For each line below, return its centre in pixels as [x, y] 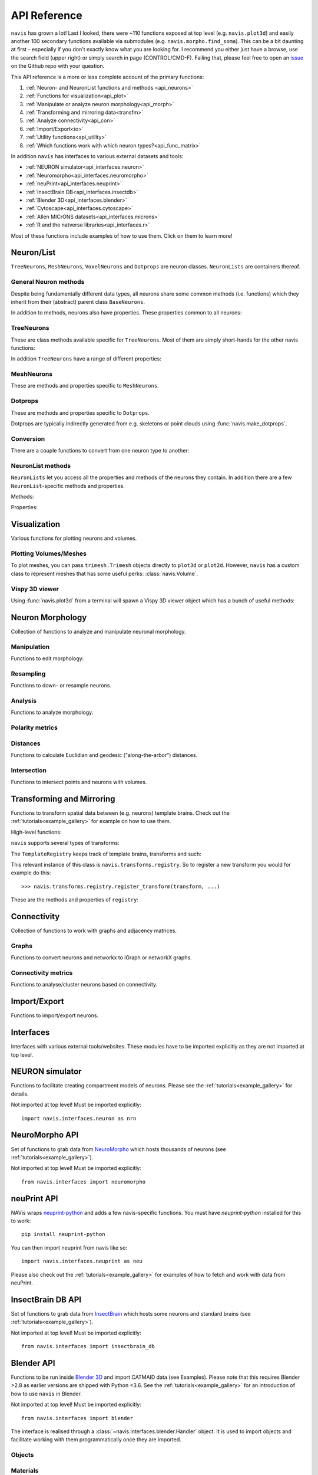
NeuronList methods [41, 466]
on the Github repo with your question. [58, 66]
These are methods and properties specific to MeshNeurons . [85, 386]
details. [20, 1094]
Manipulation [30, 647]
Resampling [28, 674]
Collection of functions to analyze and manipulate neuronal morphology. [98, 631]
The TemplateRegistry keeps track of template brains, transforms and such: [106, 854]
